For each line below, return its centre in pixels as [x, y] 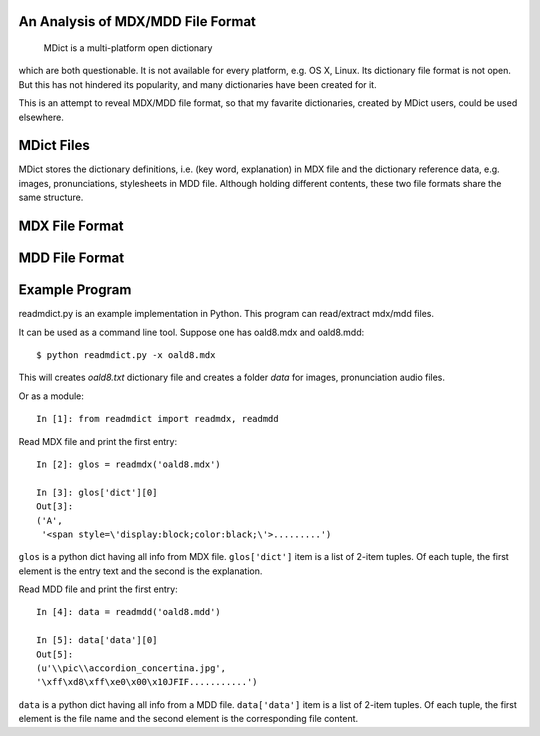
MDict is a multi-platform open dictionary [128, 48]
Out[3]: [55, 506]
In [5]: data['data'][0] [97, 640]
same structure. [51, 197]
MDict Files [54, 145]
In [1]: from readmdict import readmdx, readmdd [157, 419]
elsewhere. [41, 117]
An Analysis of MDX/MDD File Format [137, 21]
